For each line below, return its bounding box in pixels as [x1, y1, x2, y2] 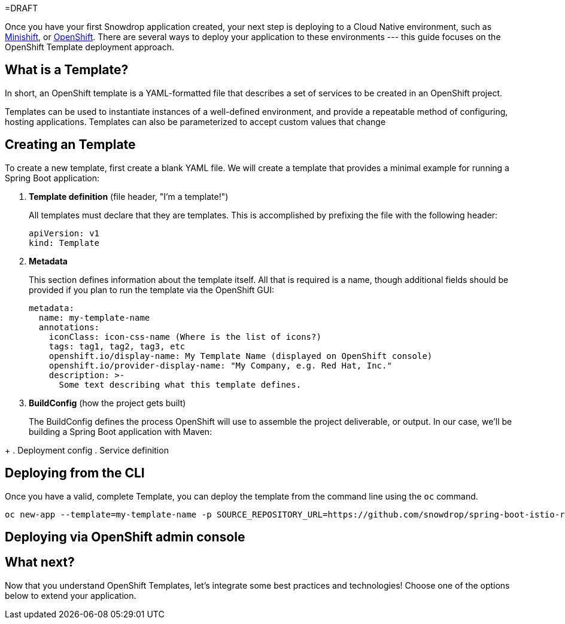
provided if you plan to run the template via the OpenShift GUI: [29, 284, 274, 295]
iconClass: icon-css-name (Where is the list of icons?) [48, 331, 321, 342]
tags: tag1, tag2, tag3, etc [48, 341, 186, 351]
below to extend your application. [5, 590, 136, 601]
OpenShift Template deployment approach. [5, 42, 174, 52]
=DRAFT [5, 3, 38, 13]
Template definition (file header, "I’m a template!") [29, 191, 229, 202]
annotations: [38, 322, 100, 332]
